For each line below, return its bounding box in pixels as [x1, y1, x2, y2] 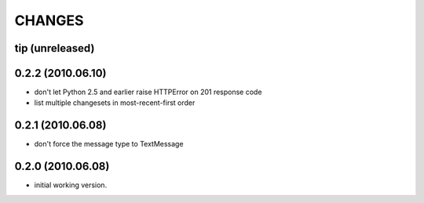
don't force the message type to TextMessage [34, 140, 184, 149]
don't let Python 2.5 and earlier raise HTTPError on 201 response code [34, 87, 262, 97]
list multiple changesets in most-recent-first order [34, 98, 196, 107]
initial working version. [34, 180, 108, 190]
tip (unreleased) [14, 42, 95, 55]
